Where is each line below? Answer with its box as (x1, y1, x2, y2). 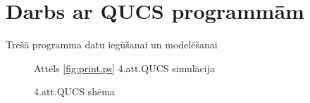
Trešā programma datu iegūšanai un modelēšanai (6, 37, 218, 52)
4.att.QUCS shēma (34, 84, 115, 99)
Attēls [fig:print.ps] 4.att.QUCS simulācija (34, 60, 215, 75)
